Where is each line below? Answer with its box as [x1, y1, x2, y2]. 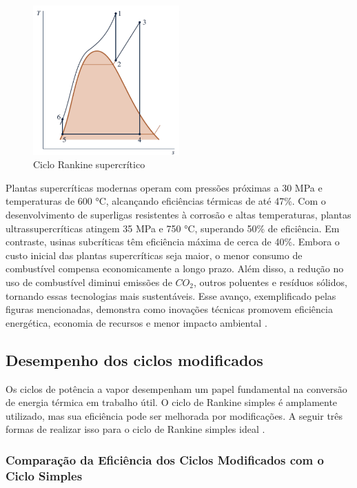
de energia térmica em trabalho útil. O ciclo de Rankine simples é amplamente [6, 395, 338, 409]
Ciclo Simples [6, 467, 83, 484]
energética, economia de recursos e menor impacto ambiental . [6, 315, 267, 329]
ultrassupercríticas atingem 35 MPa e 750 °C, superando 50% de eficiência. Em [6, 221, 340, 235]
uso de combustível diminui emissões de [6, 274, 172, 289]
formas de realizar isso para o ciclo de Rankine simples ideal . [6, 422, 265, 436]
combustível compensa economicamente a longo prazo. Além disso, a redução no [6, 261, 344, 276]
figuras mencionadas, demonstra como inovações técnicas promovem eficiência [6, 302, 333, 316]
